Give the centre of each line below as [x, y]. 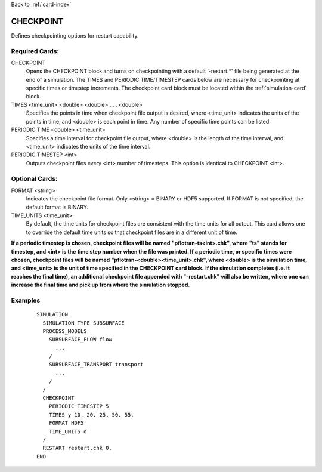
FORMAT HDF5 [66, 423]
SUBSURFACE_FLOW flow [80, 340]
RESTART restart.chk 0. [78, 448]
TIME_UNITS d [68, 431]
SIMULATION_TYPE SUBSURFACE [84, 323]
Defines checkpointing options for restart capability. [75, 35]
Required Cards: [35, 51]
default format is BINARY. [57, 207]
